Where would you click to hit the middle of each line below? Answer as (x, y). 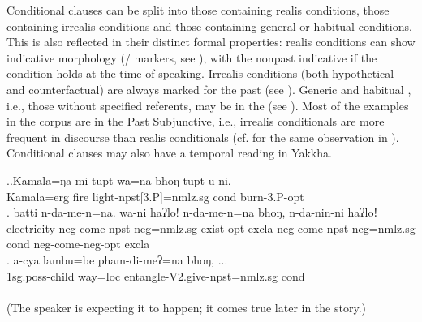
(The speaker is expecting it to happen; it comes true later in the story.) (187, 307)
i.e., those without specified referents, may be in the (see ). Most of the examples (208, 105)
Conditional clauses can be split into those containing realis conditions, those (198, 10)
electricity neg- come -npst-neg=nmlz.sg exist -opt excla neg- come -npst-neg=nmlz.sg (211, 228)
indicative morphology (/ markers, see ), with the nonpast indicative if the (192, 57)
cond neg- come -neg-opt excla (78, 244)
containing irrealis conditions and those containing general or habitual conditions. (209, 26)
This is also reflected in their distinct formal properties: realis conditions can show (211, 42)
